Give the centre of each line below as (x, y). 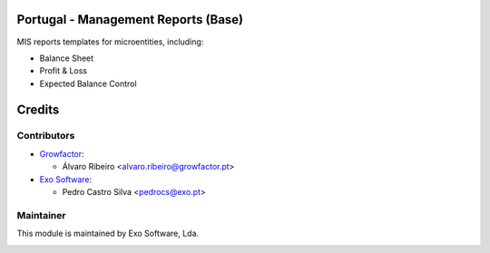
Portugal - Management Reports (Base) (130, 19)
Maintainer (41, 215)
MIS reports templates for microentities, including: (110, 42)
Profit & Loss (64, 71)
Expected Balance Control (88, 83)
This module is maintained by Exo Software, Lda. (108, 234)
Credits (38, 109)
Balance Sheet (67, 58)
